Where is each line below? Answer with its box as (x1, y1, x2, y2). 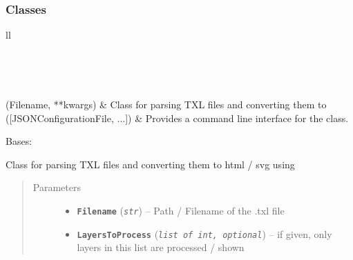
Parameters (32, 180, 81, 194)
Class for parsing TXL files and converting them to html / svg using (6, 157, 295, 171)
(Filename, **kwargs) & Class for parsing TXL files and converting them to (6, 97, 327, 111)
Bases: (6, 134, 32, 148)
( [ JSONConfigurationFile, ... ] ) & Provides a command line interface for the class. (6, 110, 349, 125)
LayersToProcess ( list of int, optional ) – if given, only (77, 226, 332, 241)
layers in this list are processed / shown (77, 240, 245, 254)
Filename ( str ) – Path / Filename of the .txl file (77, 203, 285, 217)
